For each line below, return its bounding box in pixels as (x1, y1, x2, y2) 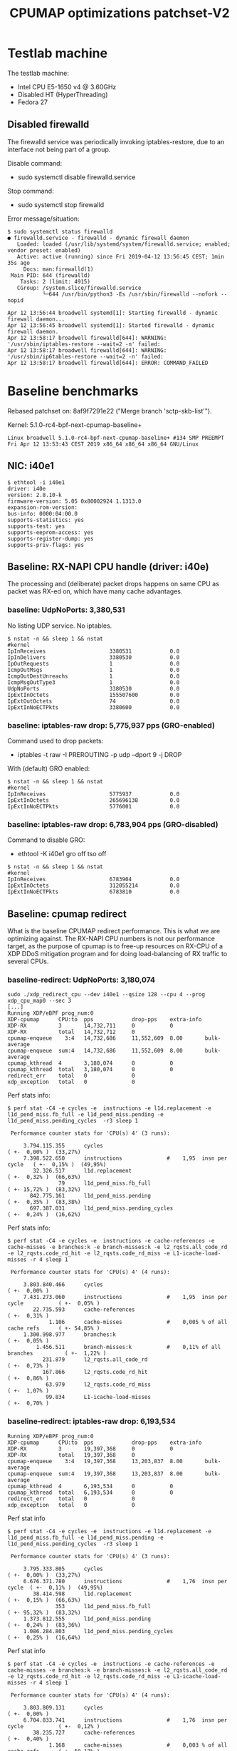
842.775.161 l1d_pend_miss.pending (29, 1193, 152, 1200)
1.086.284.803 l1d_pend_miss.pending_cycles (23, 1627, 174, 1635)
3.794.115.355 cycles (23, 1143, 103, 1150)
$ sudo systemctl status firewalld (7, 228, 113, 235)
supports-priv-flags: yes (7, 541, 84, 548)
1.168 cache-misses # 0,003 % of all (48, 1741, 228, 1749)
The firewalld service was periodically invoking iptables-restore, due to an (7, 137, 225, 146)
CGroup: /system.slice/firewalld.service (16, 284, 142, 291)
